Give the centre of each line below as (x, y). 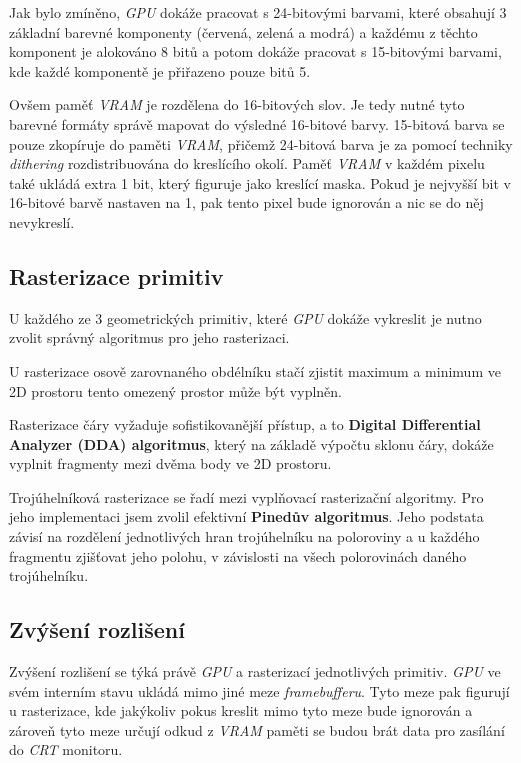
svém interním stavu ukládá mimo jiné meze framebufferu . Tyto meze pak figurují (259, 690)
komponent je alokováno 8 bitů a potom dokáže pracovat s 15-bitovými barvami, (255, 51)
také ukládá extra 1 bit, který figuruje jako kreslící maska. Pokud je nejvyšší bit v (260, 182)
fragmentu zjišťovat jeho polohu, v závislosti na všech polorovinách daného (238, 555)
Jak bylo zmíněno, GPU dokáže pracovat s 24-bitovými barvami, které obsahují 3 (258, 12)
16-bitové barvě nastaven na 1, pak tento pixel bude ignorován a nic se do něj (246, 202)
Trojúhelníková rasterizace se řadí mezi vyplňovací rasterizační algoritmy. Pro (246, 496)
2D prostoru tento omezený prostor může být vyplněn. (176, 390)
